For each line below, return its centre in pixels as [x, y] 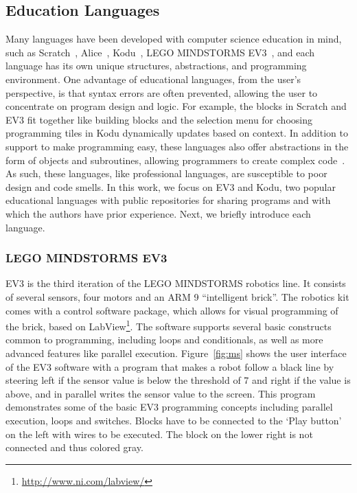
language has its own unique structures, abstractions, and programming [156, 66]
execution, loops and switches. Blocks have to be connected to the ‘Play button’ [174, 420]
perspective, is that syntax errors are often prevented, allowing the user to [162, 92]
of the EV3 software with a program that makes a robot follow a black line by [170, 366]
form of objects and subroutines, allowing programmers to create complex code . [175, 160]
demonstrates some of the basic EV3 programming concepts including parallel [169, 407]
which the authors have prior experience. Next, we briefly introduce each [158, 213]
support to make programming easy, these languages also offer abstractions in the [177, 146]
